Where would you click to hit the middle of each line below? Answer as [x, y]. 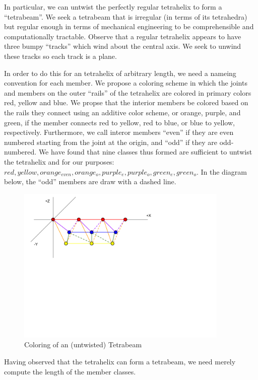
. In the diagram [221, 171]
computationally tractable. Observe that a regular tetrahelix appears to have [123, 36]
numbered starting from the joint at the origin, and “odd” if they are [111, 142]
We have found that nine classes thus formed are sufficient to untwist [145, 152]
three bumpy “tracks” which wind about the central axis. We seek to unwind [123, 46]
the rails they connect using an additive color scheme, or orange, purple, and [122, 112]
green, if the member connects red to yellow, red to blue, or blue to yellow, [119, 122]
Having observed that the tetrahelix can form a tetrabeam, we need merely [120, 362]
